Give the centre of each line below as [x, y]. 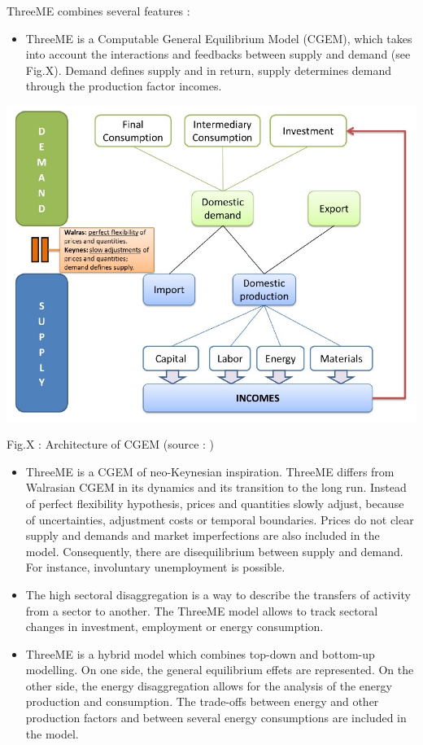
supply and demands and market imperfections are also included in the [203, 535]
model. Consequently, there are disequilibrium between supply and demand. [214, 551]
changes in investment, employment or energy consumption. [174, 627]
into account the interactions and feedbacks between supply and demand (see [218, 54]
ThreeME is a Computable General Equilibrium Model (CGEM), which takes [219, 38]
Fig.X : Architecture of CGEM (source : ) [111, 444]
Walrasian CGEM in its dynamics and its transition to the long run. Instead [216, 487]
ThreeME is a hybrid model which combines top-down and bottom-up [200, 653]
